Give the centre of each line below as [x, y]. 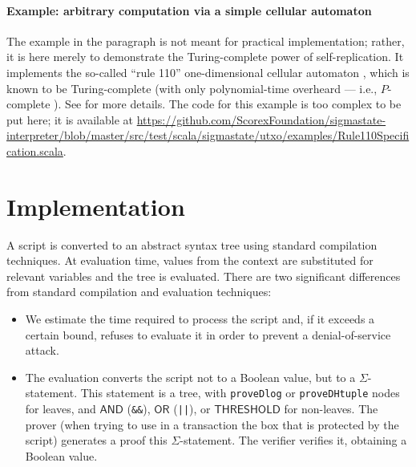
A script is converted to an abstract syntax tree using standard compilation [192, 244]
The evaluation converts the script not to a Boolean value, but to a [190, 377]
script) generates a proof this [96, 440]
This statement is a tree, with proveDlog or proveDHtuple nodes [240, 393]
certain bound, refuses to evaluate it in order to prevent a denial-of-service [208, 334]
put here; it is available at [70, 119]
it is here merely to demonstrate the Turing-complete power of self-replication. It [205, 57]
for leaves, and [61, 409]
